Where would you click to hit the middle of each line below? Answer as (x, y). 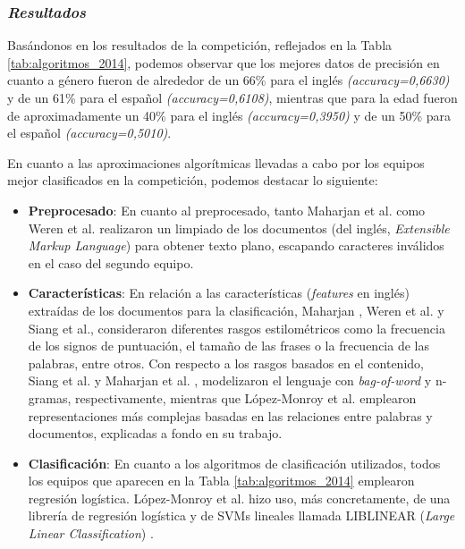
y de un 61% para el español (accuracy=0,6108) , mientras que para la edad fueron (232, 97)
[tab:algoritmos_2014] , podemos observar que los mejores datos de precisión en (224, 62)
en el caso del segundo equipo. (111, 262)
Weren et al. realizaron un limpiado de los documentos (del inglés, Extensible (239, 228)
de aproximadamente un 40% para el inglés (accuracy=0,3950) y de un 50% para (229, 115)
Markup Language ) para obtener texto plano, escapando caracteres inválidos (236, 245)
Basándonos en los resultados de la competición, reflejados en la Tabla (200, 45)
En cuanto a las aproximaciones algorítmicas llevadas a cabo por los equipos (216, 162)
